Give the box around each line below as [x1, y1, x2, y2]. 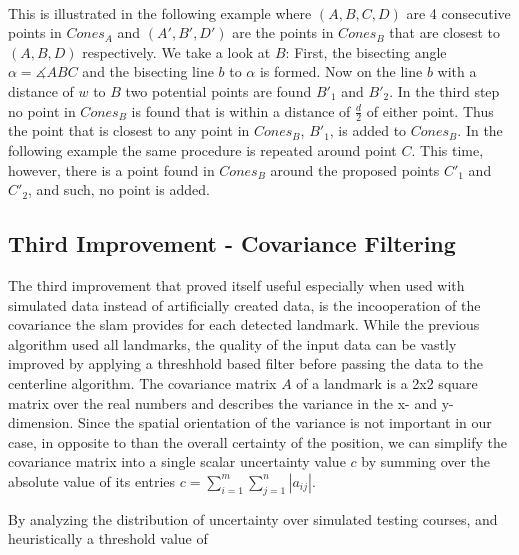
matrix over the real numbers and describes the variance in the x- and [8, 392, 438, 413]
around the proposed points [270, 159, 440, 180]
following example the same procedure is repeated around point [8, 139, 397, 160]
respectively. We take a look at [82, 41, 271, 62]
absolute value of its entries [8, 470, 176, 491]
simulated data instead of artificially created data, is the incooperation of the [8, 294, 481, 315]
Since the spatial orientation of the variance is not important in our [78, 412, 492, 433]
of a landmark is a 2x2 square [296, 372, 478, 393]
